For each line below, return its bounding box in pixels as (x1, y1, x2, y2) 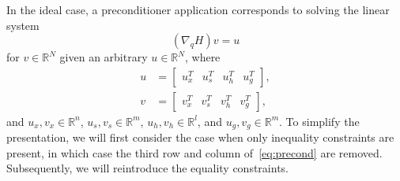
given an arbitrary (59, 49, 148, 65)
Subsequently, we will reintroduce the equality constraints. (6, 160, 289, 176)
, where (184, 49, 221, 65)
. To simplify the (279, 113, 360, 129)
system (6, 17, 40, 33)
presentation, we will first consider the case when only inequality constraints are (6, 129, 394, 146)
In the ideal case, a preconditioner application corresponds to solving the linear (6, 2, 390, 17)
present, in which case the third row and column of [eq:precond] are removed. (6, 144, 383, 161)
